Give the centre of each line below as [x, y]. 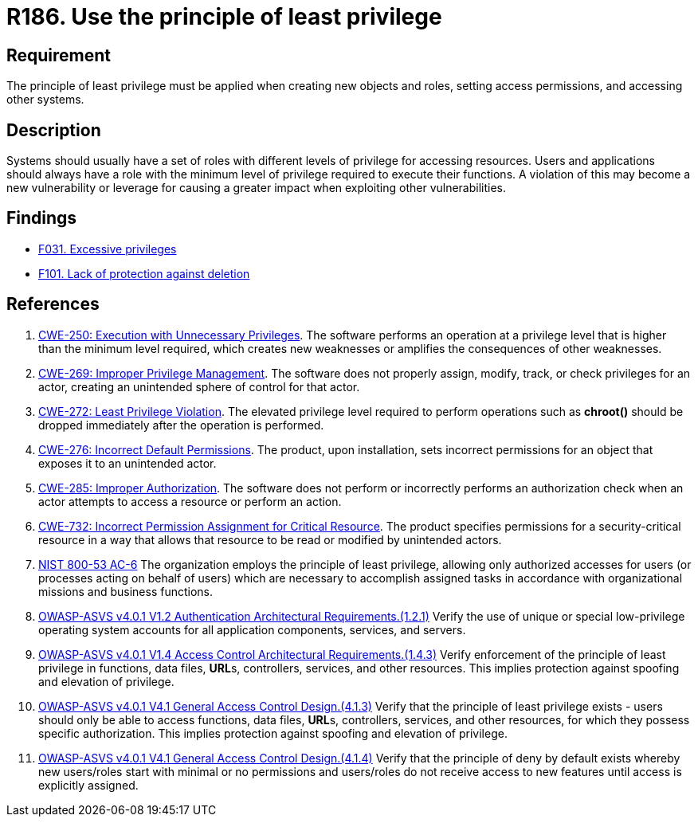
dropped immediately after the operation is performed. [181, 425]
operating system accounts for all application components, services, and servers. [252, 629]
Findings [42, 218]
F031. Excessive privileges [108, 249]
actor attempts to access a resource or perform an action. [190, 501]
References [53, 304]
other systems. [45, 100]
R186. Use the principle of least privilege [224, 17]
